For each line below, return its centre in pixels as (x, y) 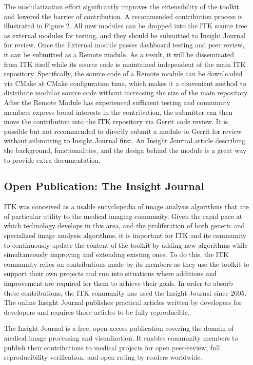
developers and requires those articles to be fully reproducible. (97, 311)
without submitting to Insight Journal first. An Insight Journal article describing (125, 140)
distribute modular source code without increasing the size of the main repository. (126, 93)
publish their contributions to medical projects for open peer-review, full (112, 347)
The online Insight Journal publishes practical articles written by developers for (123, 302)
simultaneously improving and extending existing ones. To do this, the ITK (116, 254)
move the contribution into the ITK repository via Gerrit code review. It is (116, 121)
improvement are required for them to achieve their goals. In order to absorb (118, 283)
